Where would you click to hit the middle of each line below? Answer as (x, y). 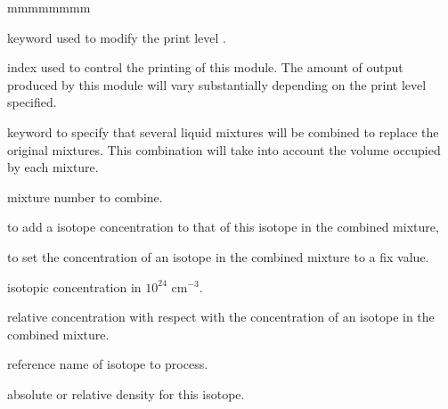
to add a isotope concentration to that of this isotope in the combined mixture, (223, 227)
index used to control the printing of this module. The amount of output (205, 67)
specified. (32, 102)
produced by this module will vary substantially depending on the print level (217, 84)
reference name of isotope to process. (108, 364)
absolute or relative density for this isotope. (126, 393)
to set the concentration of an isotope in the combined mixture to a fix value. (218, 256)
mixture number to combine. (85, 196)
